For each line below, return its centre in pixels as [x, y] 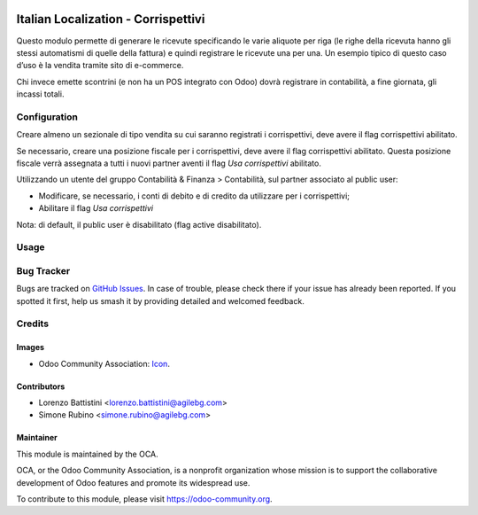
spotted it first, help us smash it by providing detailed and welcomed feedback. [160, 300]
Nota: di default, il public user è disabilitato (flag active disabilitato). [139, 224]
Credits [32, 324]
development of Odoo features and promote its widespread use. [133, 482]
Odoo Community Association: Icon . [104, 363]
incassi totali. [40, 94]
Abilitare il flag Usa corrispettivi [96, 208]
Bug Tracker [43, 270]
